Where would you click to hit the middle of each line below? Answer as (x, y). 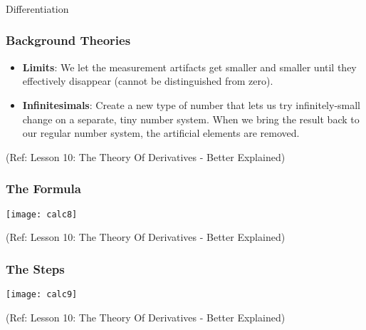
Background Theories (68, 40)
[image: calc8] (42, 214)
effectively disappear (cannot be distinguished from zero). (148, 81)
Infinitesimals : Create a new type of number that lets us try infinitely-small (192, 104)
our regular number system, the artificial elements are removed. (161, 133)
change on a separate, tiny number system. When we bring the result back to (191, 119)
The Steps (35, 268)
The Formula (43, 189)
